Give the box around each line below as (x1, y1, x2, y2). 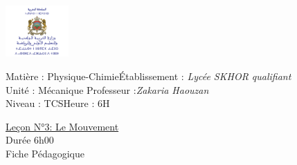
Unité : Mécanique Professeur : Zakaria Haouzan (6, 82, 209, 97)
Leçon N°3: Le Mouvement (6, 119, 119, 133)
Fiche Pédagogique (6, 146, 84, 161)
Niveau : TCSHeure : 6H (6, 96, 110, 110)
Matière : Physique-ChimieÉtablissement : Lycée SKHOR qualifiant (6, 69, 291, 84)
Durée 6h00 (6, 133, 54, 147)
